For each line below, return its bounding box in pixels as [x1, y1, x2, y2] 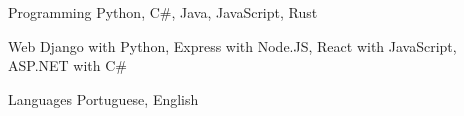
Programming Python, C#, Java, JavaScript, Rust [8, 2, 318, 22]
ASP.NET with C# [8, 55, 128, 76]
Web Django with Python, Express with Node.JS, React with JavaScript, [8, 35, 457, 56]
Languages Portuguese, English [8, 88, 199, 109]
